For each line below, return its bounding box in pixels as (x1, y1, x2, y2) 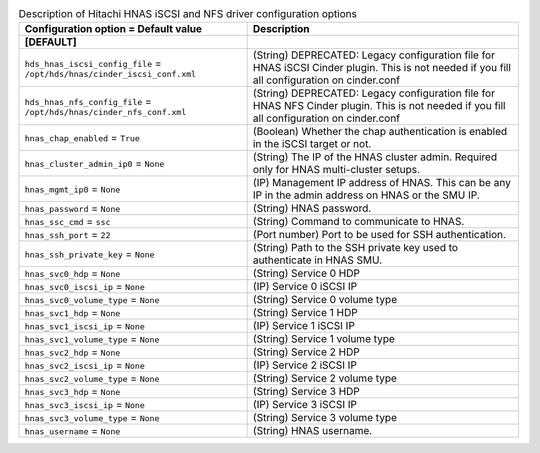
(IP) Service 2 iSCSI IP (252, 358, 357, 372)
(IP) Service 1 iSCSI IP (252, 319, 355, 333)
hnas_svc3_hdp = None (24, 385, 121, 399)
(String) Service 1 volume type (252, 332, 395, 346)
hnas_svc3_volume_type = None (24, 411, 160, 425)
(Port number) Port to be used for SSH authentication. (252, 228, 507, 242)
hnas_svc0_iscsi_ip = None (24, 280, 145, 294)
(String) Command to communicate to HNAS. (252, 215, 465, 229)
